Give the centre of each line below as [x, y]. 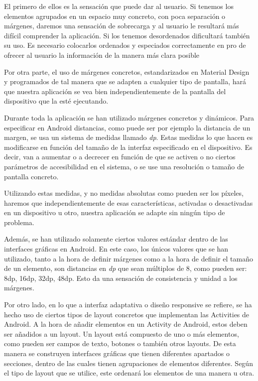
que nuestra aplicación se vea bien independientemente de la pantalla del [115, 91]
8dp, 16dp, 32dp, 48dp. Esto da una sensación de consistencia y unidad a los [121, 278]
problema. [19, 222]
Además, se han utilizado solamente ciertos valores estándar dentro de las [116, 239]
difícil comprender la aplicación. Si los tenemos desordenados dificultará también [127, 35]
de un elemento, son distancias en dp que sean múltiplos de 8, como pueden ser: [126, 268]
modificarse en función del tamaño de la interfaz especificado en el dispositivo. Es [128, 147]
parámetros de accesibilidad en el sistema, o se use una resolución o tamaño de [124, 166]
